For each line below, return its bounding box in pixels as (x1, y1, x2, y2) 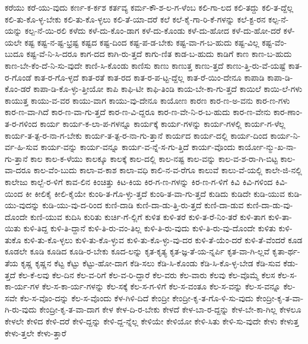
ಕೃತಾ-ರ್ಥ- (272, 245, 300, 257)
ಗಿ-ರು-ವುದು (5, 303, 37, 316)
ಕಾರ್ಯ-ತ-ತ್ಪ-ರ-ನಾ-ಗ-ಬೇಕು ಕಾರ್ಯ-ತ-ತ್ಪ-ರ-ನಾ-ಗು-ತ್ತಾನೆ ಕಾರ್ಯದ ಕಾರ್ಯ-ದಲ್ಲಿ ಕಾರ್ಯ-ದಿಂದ (5, 129, 268, 141)
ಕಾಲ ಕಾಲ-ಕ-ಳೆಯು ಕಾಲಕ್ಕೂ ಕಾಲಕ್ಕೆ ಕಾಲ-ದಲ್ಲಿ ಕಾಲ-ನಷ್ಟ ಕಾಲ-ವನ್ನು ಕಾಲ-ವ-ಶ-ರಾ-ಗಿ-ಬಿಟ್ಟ (30, 152, 278, 164)
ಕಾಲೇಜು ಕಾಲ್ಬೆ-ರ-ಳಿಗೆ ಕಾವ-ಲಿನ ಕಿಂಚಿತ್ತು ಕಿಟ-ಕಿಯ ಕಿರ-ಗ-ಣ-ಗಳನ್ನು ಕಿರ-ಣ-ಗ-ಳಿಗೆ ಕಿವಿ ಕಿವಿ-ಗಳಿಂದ (5, 175, 273, 187)
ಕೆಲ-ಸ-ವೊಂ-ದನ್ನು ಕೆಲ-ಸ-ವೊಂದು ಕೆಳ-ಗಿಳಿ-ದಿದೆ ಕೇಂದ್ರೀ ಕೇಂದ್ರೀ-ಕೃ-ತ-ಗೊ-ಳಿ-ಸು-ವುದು (20, 291, 253, 304)
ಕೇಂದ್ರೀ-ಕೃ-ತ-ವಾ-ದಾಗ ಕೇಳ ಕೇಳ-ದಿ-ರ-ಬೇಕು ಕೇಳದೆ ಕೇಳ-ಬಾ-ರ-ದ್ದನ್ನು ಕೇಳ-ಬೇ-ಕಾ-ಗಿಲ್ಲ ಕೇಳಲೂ (39, 303, 301, 316)
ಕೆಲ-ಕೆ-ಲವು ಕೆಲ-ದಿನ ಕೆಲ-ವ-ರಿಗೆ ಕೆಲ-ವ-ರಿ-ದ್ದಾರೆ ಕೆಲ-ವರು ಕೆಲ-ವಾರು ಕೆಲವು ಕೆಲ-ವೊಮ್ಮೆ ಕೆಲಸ (18, 268, 275, 281)
